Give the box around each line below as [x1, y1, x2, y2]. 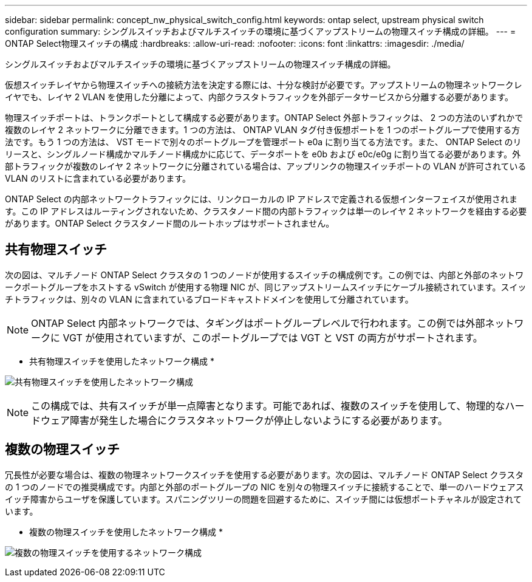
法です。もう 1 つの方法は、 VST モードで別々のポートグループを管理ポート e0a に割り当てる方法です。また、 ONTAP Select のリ [5, 137, 522, 147]
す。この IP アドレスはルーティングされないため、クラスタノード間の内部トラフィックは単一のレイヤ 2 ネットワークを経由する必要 [5, 206, 527, 216]
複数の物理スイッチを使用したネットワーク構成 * [29, 526, 223, 537]
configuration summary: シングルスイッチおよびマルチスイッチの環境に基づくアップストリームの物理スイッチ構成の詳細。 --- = [5, 26, 516, 36]
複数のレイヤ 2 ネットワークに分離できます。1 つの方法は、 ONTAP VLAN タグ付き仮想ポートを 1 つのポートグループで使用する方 [5, 125, 520, 135]
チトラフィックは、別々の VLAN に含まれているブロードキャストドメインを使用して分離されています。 [5, 293, 414, 304]
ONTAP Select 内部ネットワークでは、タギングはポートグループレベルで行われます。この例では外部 [31, 317, 485, 329]
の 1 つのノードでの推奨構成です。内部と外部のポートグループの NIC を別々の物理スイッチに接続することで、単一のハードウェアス [5, 481, 524, 492]
